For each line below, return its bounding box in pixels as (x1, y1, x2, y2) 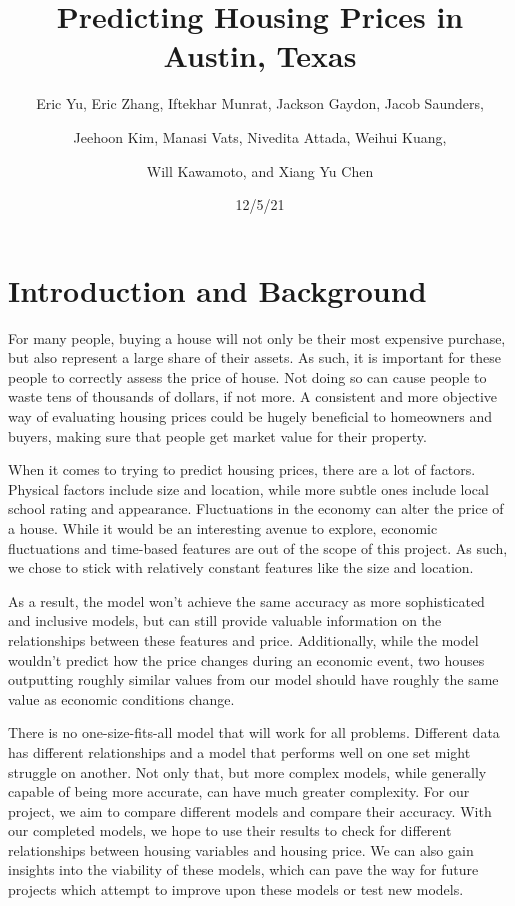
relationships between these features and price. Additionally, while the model (8, 629, 479, 650)
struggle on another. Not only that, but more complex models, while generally (8, 761, 487, 782)
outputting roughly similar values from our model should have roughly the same (8, 669, 499, 690)
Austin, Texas (163, 35, 357, 76)
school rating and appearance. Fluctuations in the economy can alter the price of (8, 498, 504, 519)
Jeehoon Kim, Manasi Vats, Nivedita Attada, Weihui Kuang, (73, 126, 447, 147)
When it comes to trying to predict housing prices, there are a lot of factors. (8, 459, 476, 480)
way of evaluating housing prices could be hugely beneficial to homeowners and (8, 406, 493, 426)
